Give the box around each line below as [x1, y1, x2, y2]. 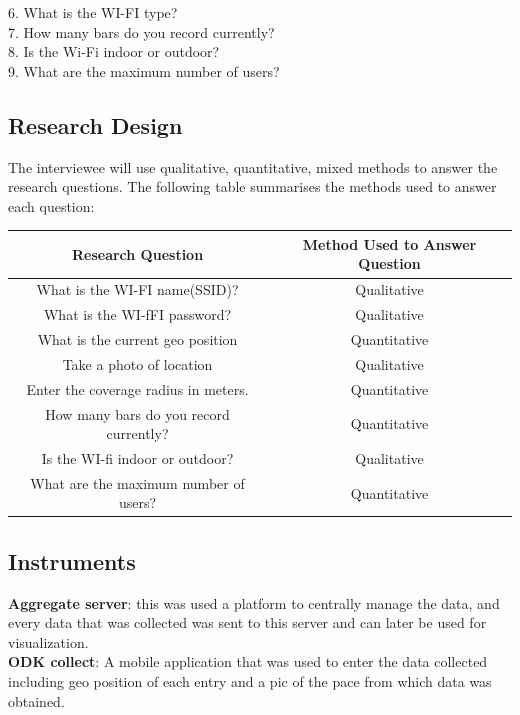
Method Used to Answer [302, 233, 477, 254]
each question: [8, 195, 95, 216]
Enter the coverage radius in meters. [26, 378, 249, 399]
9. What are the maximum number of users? [8, 60, 280, 81]
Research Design [8, 109, 183, 140]
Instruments [8, 545, 136, 576]
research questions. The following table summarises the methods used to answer [8, 176, 497, 197]
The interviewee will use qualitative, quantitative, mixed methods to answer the [8, 156, 498, 177]
